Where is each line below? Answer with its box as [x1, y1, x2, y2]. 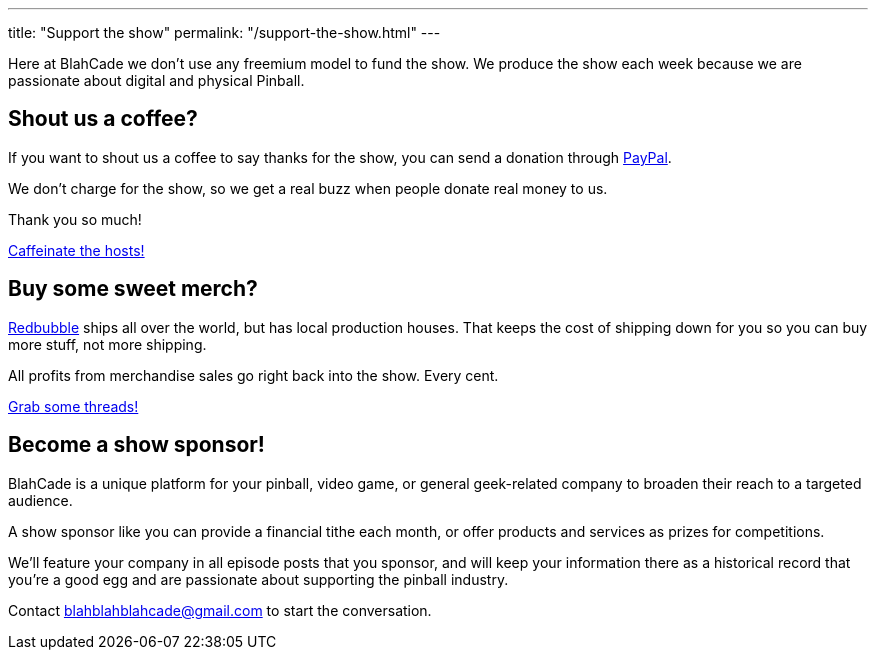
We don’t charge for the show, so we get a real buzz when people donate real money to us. [8, 179, 608, 197]
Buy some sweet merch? [8, 276, 258, 302]
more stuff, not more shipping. [8, 335, 207, 353]
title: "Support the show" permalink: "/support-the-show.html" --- [8, 24, 441, 41]
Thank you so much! [8, 210, 142, 228]
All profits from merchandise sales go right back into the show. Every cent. [8, 366, 499, 384]
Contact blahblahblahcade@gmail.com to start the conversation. [8, 601, 432, 619]
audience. [8, 491, 73, 509]
